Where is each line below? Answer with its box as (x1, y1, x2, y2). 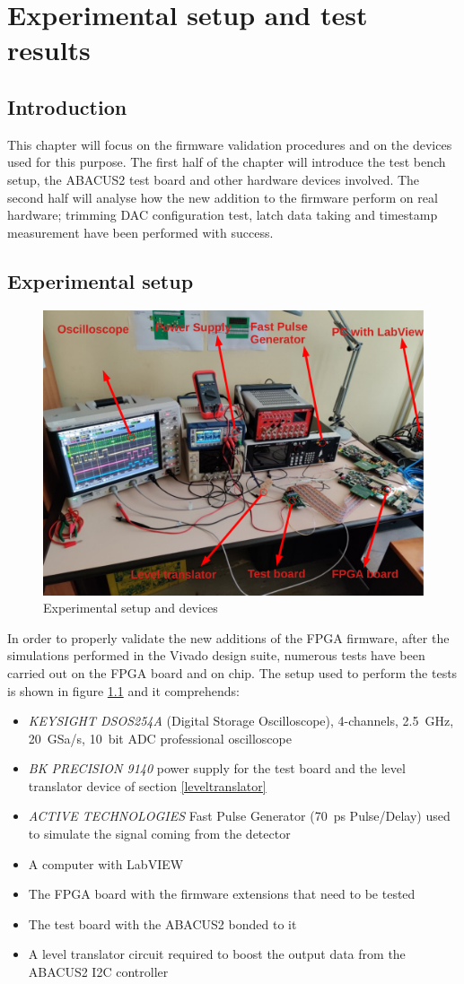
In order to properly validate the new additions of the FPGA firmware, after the (7, 628, 450, 647)
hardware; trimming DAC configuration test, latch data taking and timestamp (7, 205, 438, 224)
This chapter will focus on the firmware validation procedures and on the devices (7, 135, 452, 153)
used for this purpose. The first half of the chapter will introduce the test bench (7, 152, 446, 171)
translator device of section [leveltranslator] (28, 776, 267, 795)
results (7, 31, 91, 68)
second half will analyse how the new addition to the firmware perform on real (7, 187, 438, 206)
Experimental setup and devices (43, 598, 218, 617)
